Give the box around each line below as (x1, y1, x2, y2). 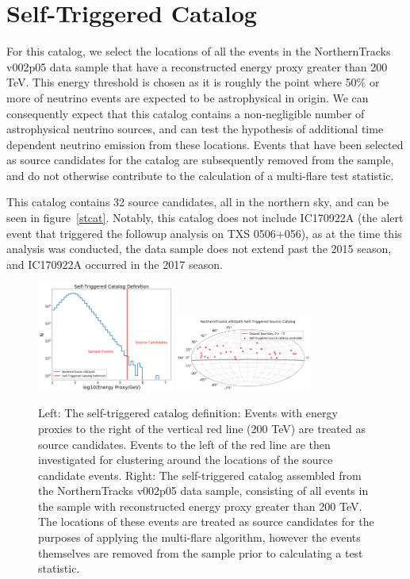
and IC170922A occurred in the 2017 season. (6, 255, 223, 272)
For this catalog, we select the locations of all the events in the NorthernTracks (6, 43, 391, 59)
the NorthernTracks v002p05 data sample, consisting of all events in (38, 482, 369, 499)
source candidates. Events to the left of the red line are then (38, 435, 331, 452)
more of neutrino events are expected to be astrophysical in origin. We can (6, 89, 369, 105)
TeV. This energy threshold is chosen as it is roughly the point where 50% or (6, 74, 380, 90)
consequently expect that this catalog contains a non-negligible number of (6, 105, 365, 121)
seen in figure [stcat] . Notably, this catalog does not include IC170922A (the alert (6, 209, 404, 226)
